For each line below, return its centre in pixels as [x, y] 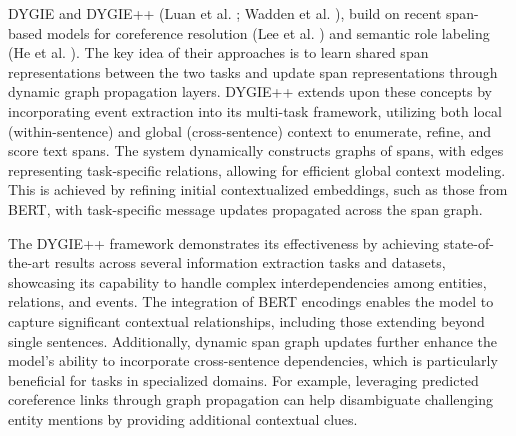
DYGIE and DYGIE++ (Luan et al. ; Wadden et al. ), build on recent [225, 13]
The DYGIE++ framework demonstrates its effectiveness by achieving [224, 242]
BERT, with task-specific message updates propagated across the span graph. [245, 208]
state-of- [468, 242]
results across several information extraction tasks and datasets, [250, 262]
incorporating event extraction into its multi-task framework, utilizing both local [255, 110]
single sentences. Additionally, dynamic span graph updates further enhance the [252, 340]
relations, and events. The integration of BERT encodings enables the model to [251, 301]
